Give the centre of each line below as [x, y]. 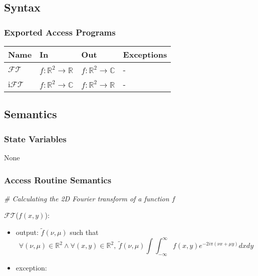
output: [27, 232]
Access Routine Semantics [58, 180]
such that [84, 232]
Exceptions [145, 54]
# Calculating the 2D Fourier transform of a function [87, 198]
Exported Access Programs [60, 32]
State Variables [35, 139]
